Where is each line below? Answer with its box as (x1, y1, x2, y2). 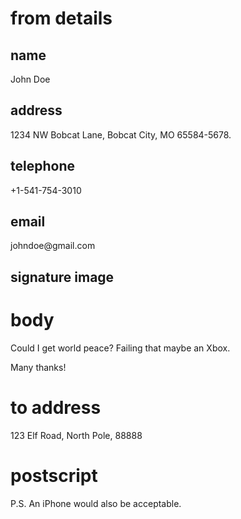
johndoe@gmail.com (10, 240, 96, 252)
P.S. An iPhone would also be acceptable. (10, 497, 182, 509)
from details (10, 7, 113, 30)
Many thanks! (10, 361, 67, 373)
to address (10, 396, 102, 419)
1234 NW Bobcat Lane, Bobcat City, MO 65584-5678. (10, 128, 232, 141)
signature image (10, 268, 115, 286)
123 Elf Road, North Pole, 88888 (10, 429, 143, 441)
